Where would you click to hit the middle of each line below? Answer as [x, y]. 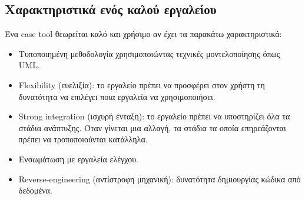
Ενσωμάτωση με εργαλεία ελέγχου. [78, 159]
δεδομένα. [35, 190]
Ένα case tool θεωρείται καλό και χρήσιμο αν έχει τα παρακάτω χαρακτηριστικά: [143, 34]
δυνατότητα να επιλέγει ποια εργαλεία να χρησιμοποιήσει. [117, 96]
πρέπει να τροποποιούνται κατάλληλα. [83, 139]
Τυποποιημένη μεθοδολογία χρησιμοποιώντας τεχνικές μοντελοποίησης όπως [149, 53]
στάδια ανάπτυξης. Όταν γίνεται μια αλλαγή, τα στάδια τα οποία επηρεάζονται [152, 127]
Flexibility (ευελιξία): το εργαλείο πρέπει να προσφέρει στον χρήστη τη [142, 84]
